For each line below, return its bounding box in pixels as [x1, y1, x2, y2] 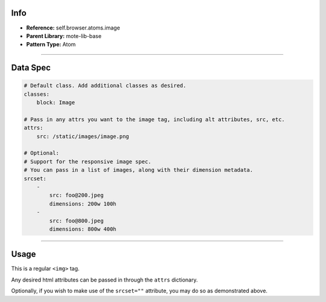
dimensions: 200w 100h [49, 200, 117, 207]
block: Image [36, 99, 75, 106]
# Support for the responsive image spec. [24, 158, 152, 165]
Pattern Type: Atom [26, 41, 76, 48]
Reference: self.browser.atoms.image [26, 24, 120, 31]
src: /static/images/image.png [36, 133, 129, 140]
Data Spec [11, 63, 51, 73]
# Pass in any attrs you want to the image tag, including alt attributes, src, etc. [24, 116, 285, 123]
